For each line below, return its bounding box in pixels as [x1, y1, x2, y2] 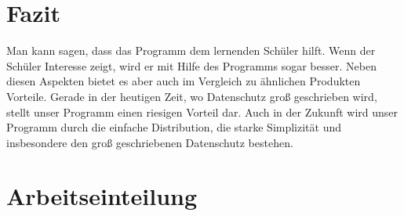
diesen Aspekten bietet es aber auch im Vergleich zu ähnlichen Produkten [6, 73, 361, 89]
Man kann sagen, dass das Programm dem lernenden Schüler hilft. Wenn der [6, 42, 376, 59]
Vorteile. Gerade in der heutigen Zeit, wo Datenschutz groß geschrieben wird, [6, 88, 377, 104]
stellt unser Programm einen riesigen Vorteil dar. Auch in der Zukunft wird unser [6, 103, 399, 120]
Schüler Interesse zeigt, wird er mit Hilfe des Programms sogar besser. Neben [6, 57, 377, 74]
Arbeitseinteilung [6, 180, 198, 212]
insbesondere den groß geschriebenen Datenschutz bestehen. [6, 134, 293, 150]
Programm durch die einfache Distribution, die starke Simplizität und [6, 119, 342, 135]
